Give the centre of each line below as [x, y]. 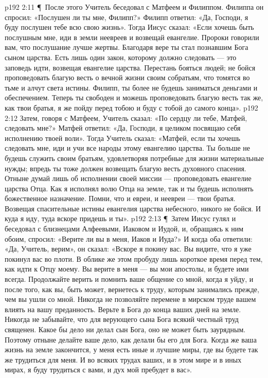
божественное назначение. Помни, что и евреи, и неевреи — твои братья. [120, 198]
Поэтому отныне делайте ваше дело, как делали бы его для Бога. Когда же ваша [131, 339]
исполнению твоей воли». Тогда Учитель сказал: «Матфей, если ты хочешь [122, 138]
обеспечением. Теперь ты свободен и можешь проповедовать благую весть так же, [134, 97]
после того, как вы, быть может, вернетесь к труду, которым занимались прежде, [132, 289]
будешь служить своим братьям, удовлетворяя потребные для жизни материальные [134, 158]
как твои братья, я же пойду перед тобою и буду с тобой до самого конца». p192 [131, 107]
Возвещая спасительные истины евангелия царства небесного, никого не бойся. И [133, 208]
